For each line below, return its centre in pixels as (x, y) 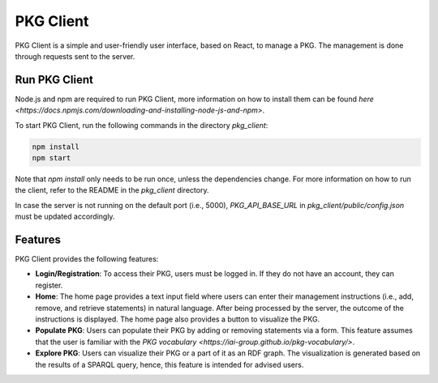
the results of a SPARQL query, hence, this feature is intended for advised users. (170, 364)
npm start (52, 158)
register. (49, 285)
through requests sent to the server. (75, 56)
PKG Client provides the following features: (87, 259)
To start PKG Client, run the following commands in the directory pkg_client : (142, 125)
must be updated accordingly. (65, 217)
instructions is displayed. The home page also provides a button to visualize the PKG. (178, 319)
